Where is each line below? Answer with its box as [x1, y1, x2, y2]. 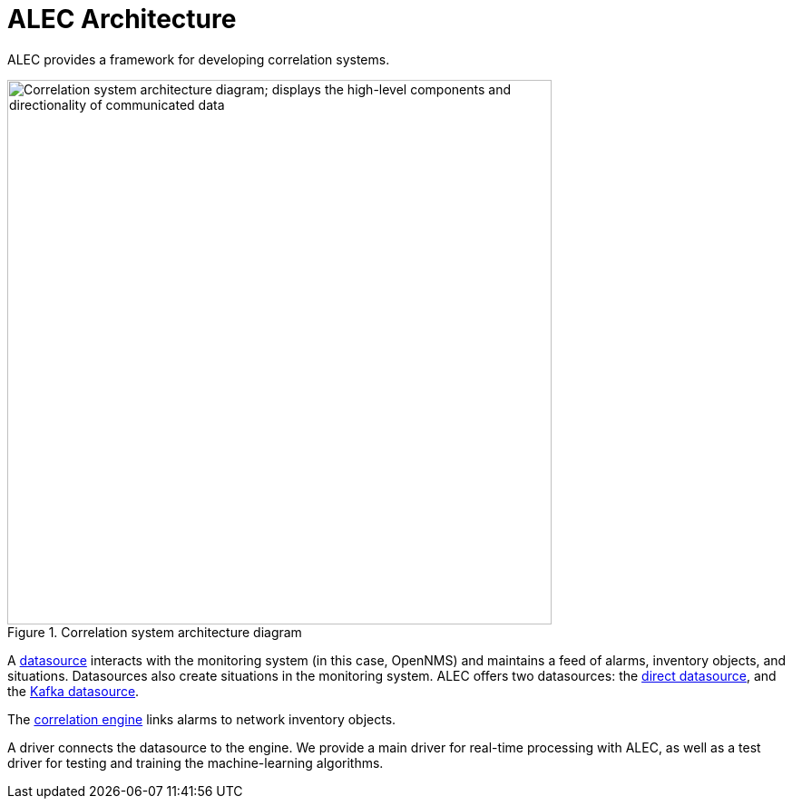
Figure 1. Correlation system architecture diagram [7, 624, 302, 640]
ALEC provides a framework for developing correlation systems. [7, 51, 390, 67]
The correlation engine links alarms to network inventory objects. [7, 711, 396, 727]
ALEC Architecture [7, 4, 237, 34]
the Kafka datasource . [7, 683, 140, 699]
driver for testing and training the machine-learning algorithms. [7, 754, 384, 771]
